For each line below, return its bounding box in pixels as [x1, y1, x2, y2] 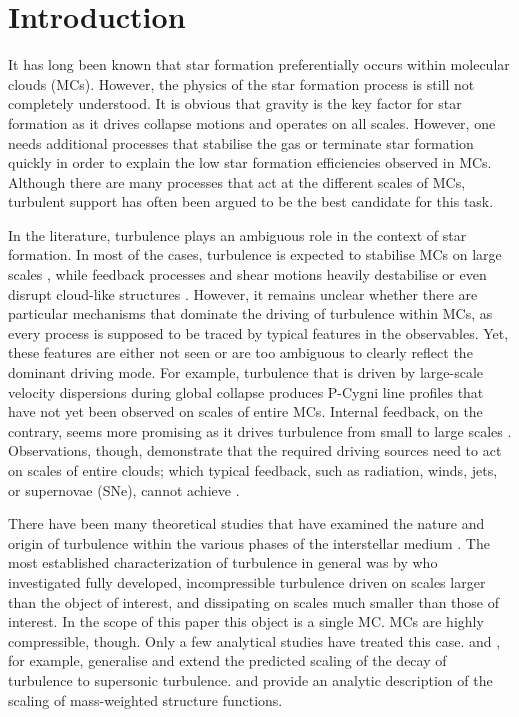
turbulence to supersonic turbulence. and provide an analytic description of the [8, 669, 493, 690]
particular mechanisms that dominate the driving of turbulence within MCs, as [8, 303, 493, 324]
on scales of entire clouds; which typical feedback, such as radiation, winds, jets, [8, 460, 498, 480]
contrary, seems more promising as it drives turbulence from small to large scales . [8, 420, 512, 441]
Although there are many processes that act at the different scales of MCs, [8, 171, 466, 192]
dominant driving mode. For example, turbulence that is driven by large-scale [8, 362, 484, 383]
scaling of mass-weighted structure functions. [8, 689, 283, 710]
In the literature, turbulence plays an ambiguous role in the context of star [8, 224, 467, 245]
